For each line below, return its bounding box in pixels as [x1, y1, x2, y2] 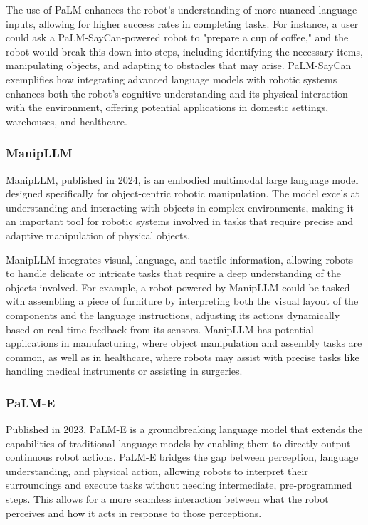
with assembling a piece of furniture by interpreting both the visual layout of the [6, 293, 359, 308]
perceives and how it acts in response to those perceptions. [6, 505, 262, 520]
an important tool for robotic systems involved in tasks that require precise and [6, 214, 353, 229]
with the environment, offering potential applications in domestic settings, [6, 100, 329, 115]
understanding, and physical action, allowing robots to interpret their [6, 463, 308, 478]
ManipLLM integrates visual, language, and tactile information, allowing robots [6, 251, 354, 266]
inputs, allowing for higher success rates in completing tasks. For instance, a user [6, 16, 359, 31]
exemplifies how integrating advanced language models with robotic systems [6, 71, 337, 86]
